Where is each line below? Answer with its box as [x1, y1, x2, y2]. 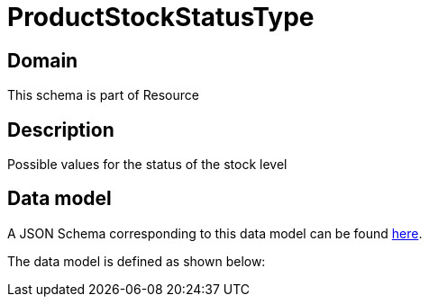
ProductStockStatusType [7, 2, 315, 32]
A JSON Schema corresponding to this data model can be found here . [7, 225, 423, 241]
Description [7, 118, 114, 141]
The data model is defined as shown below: [7, 253, 266, 269]
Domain [7, 49, 78, 72]
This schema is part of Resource [7, 87, 199, 103]
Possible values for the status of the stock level [7, 156, 288, 173]
